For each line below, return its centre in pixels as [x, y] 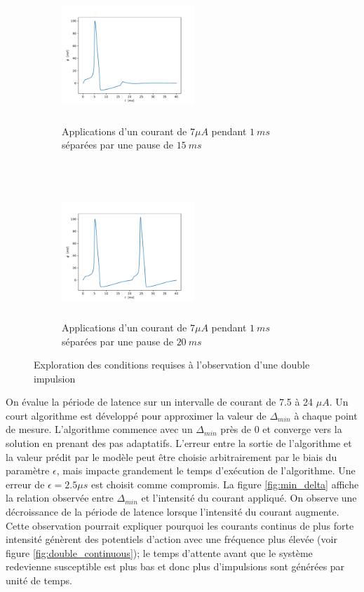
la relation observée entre [60, 498]
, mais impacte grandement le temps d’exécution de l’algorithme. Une [206, 470]
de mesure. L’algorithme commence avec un [99, 429]
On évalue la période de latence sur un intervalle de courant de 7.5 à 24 [160, 402]
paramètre [28, 470]
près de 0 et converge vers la [281, 429]
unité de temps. [39, 580]
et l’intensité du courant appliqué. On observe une [249, 498]
